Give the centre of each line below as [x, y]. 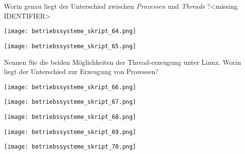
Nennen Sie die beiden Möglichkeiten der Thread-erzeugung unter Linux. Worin [122, 62]
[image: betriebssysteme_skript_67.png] [70, 102]
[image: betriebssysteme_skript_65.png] [70, 46]
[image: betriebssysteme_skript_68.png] [70, 117]
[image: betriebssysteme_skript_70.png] [70, 147]
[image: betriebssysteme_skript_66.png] [70, 87]
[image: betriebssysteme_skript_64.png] [70, 31]
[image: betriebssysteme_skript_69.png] [70, 132]
